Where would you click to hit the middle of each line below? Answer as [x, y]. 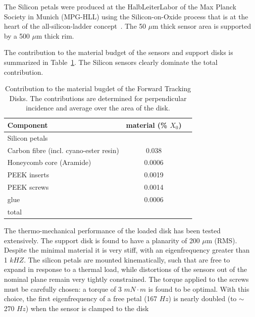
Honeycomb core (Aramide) [49, 162]
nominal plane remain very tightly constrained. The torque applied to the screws [127, 279]
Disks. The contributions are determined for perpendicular [98, 98]
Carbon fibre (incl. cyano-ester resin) [63, 150]
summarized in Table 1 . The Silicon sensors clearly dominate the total [111, 62]
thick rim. [59, 35]
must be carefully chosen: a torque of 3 [63, 289]
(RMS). [226, 240]
